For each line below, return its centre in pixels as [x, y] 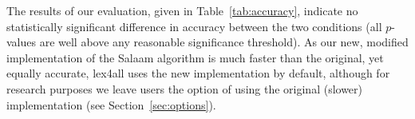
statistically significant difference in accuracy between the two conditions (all [194, 26]
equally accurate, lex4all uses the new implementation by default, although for [198, 73]
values [22, 42]
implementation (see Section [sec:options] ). [111, 104]
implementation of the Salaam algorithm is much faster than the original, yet [195, 57]
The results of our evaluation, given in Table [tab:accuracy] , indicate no [182, 10]
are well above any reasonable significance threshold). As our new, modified [224, 42]
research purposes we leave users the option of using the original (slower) [185, 88]
